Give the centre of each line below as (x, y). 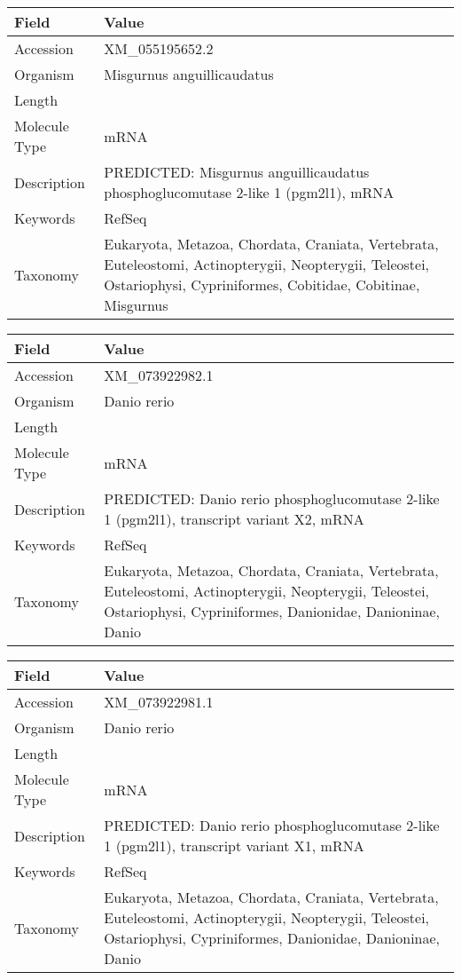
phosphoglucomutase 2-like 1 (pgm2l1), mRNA (249, 192)
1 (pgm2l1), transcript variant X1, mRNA (234, 846)
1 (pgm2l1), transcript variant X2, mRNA (234, 519)
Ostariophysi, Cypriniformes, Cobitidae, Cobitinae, (262, 285)
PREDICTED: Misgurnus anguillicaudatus (237, 172)
